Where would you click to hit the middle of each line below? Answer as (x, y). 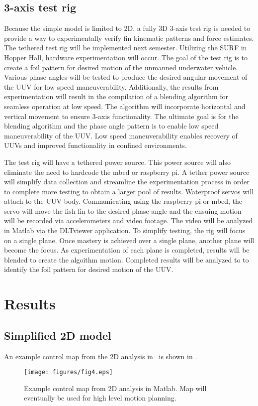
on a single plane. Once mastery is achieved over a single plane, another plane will (129, 240)
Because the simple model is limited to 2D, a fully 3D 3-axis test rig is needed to (127, 28)
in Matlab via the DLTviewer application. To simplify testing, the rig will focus (125, 230)
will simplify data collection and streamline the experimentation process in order (127, 182)
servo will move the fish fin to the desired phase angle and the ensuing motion (123, 210)
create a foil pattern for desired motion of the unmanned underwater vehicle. (121, 67)
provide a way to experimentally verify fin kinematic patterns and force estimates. (129, 38)
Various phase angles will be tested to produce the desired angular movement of (126, 77)
